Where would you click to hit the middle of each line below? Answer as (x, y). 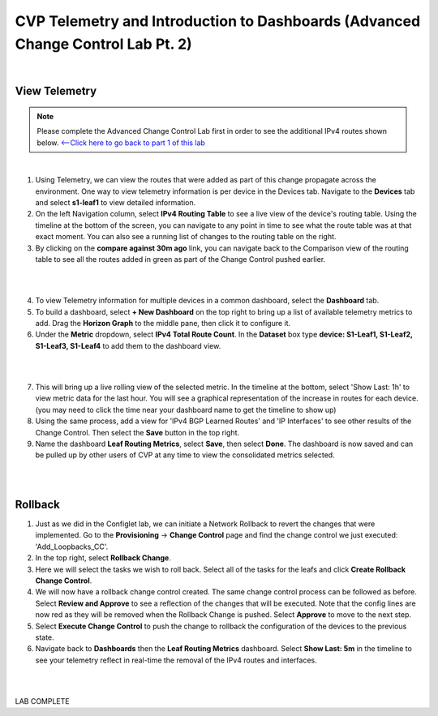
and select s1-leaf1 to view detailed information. (116, 203)
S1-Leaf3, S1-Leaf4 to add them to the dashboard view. (128, 345)
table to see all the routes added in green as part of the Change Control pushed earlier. (180, 259)
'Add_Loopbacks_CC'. (72, 547)
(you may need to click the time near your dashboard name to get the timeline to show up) (186, 409)
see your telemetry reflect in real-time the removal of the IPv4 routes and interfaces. (176, 660)
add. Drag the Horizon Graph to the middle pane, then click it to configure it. (163, 323)
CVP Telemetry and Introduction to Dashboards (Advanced (218, 21)
